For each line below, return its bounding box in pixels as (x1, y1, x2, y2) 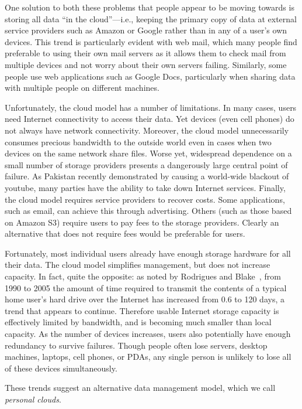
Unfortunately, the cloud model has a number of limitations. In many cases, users (5, 101, 297, 113)
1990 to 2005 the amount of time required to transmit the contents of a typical (5, 281, 287, 294)
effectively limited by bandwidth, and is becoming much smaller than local (5, 316, 272, 328)
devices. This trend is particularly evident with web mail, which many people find (5, 35, 297, 47)
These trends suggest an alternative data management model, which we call (5, 381, 276, 394)
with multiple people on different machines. (5, 81, 159, 94)
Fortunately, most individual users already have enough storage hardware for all (5, 247, 291, 259)
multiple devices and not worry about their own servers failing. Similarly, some (5, 58, 287, 70)
